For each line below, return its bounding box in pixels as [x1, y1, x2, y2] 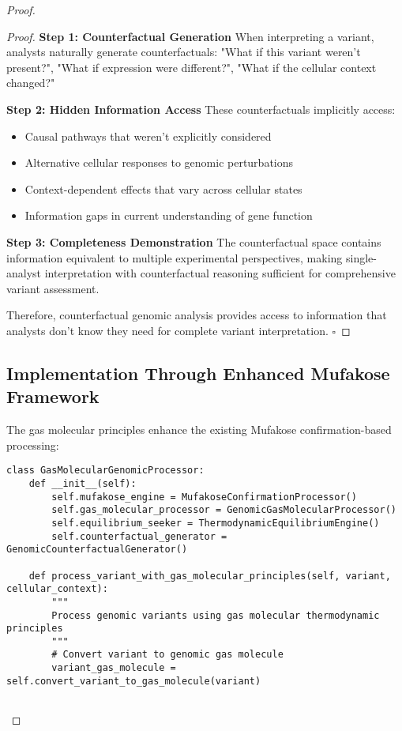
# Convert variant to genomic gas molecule [51, 649, 284, 661]
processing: [6, 436, 59, 453]
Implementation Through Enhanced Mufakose [6, 360, 390, 385]
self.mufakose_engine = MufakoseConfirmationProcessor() [51, 491, 357, 503]
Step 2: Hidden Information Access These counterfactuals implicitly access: [6, 100, 396, 117]
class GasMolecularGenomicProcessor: [6, 465, 205, 477]
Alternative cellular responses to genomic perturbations [24, 154, 294, 171]
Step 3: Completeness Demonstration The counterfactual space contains [6, 233, 381, 250]
